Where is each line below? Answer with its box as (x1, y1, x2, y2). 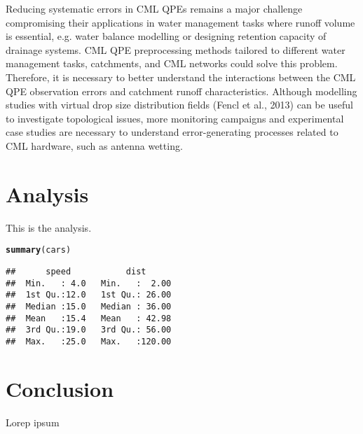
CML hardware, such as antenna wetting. (6, 138, 183, 153)
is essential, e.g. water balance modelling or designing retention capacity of (6, 29, 327, 43)
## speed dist (6, 266, 146, 276)
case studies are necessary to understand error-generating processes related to (6, 125, 338, 139)
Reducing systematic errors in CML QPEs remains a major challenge (6, 1, 303, 15)
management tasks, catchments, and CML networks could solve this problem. (6, 56, 338, 71)
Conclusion (6, 374, 114, 402)
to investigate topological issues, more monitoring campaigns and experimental (6, 111, 344, 125)
